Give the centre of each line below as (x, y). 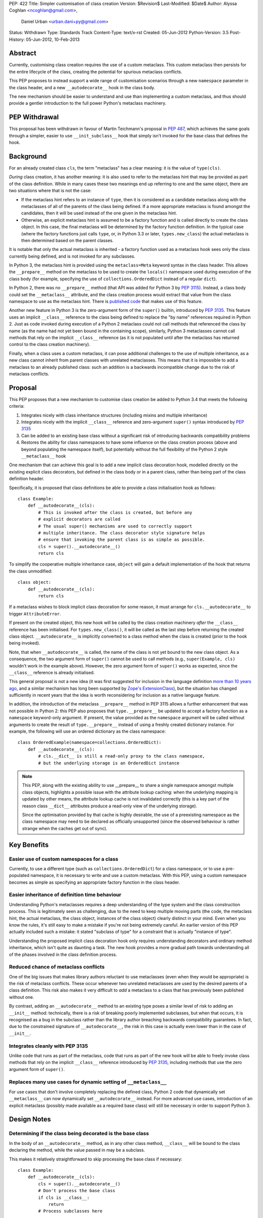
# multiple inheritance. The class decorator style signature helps (122, 533)
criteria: (17, 406)
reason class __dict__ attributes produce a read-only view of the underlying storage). (110, 806)
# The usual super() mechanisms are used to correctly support (115, 526)
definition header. (27, 479)
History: (17, 39)
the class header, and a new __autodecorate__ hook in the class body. (82, 87)
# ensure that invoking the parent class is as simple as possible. (122, 540)
